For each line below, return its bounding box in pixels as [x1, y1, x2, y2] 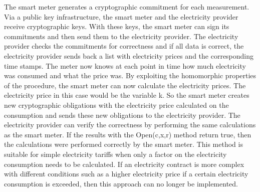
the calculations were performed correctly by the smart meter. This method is [4, 139, 243, 149]
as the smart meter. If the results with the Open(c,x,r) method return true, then [4, 129, 251, 139]
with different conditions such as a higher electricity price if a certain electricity [4, 168, 248, 179]
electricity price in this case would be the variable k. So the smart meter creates [4, 90, 249, 100]
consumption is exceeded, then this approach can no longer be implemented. [4, 178, 238, 188]
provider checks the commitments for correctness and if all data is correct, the [4, 41, 244, 51]
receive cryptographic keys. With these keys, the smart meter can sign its [4, 21, 229, 32]
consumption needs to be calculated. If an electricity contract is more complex [4, 158, 244, 169]
